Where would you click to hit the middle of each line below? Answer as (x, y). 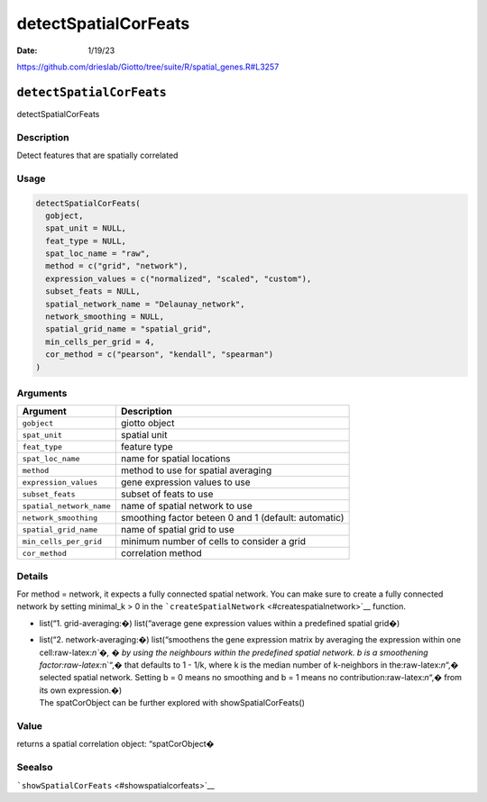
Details (32, 576)
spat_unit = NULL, (86, 228)
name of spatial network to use (186, 506)
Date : (27, 50)
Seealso (35, 768)
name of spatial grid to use (177, 530)
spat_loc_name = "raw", (98, 254)
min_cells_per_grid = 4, (100, 342)
